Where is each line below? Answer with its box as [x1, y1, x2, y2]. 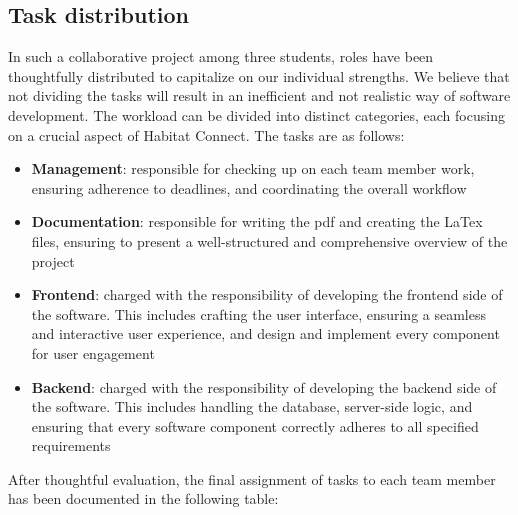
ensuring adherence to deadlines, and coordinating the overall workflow [31, 177, 467, 198]
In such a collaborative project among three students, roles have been [8, 46, 434, 67]
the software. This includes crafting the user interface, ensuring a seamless [31, 303, 487, 324]
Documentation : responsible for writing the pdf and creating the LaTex [31, 211, 483, 232]
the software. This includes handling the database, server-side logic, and [31, 396, 473, 417]
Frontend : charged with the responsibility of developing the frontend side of [31, 284, 503, 305]
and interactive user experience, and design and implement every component [31, 323, 500, 344]
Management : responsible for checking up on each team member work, [31, 158, 475, 179]
